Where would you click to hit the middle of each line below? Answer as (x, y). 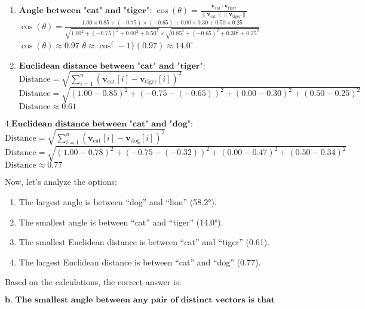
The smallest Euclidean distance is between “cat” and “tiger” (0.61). (144, 242)
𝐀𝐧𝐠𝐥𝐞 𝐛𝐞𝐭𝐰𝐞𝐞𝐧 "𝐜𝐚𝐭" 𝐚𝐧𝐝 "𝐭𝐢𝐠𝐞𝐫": (85, 11)
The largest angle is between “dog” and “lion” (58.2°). (118, 201)
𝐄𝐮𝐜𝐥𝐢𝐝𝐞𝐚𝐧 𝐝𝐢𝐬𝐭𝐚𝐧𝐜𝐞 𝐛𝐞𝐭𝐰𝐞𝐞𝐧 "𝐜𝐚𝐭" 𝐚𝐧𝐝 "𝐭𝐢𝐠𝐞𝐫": (112, 66)
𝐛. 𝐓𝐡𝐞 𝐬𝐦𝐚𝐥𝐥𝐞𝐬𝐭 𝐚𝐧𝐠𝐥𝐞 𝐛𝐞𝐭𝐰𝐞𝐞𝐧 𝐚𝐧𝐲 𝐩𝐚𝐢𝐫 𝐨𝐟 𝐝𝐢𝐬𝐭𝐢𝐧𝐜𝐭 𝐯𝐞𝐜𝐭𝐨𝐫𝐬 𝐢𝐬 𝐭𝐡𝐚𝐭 (140, 300)
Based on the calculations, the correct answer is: (93, 282)
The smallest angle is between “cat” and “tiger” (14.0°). (121, 222)
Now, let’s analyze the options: (61, 182)
